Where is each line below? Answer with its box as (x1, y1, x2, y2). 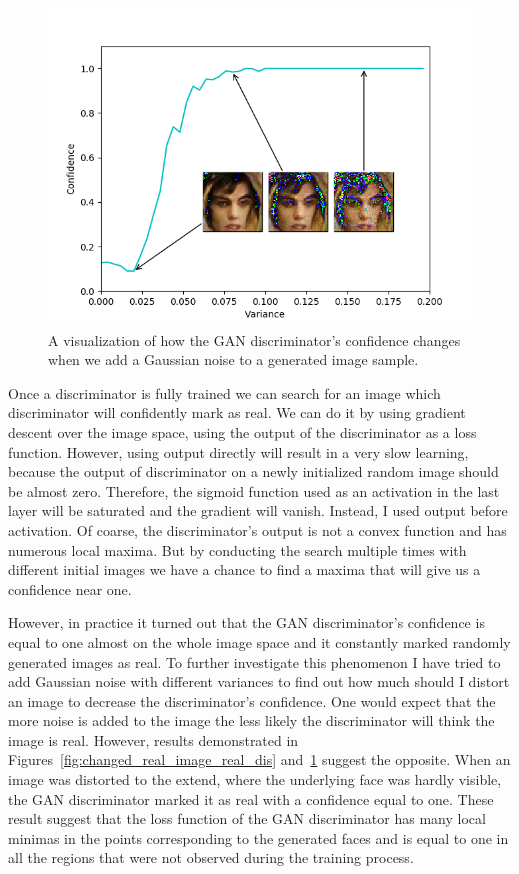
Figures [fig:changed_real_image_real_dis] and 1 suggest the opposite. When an (8, 749, 511, 770)
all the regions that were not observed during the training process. (8, 847, 414, 868)
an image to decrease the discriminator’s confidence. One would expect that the (8, 690, 496, 711)
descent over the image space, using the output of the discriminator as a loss (8, 421, 477, 442)
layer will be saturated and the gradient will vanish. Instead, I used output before (8, 500, 508, 521)
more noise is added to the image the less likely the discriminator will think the (8, 710, 495, 731)
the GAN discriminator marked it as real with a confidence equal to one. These (8, 788, 494, 809)
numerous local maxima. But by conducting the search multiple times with (8, 539, 467, 560)
